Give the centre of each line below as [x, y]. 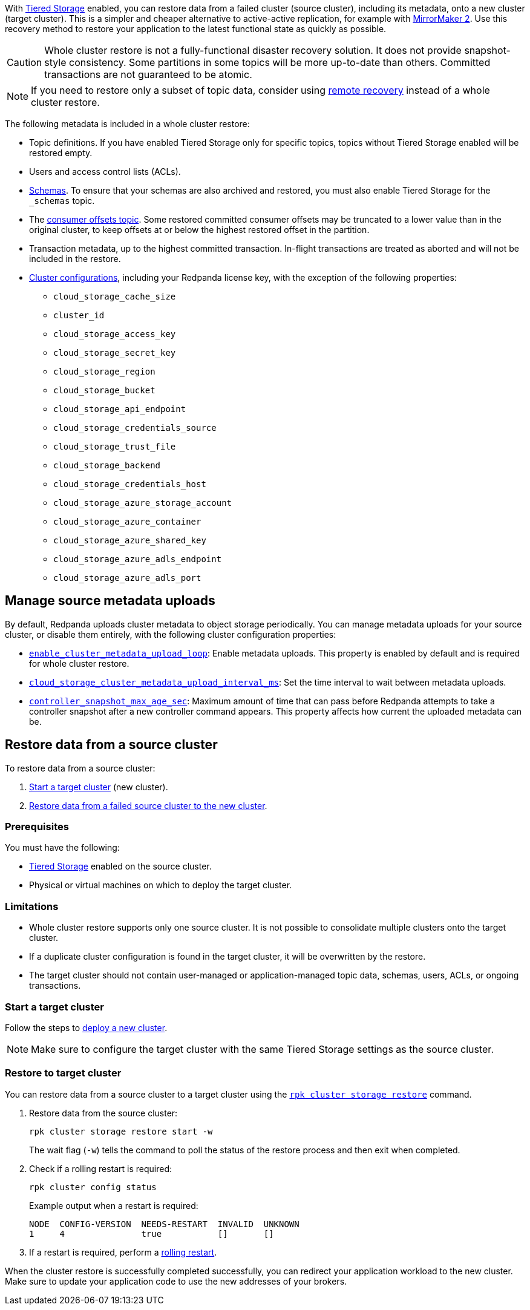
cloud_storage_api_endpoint [120, 409]
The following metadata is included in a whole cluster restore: [127, 124]
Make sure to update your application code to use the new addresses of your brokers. [176, 1281]
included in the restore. [75, 259]
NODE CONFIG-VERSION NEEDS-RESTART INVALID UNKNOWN [164, 1224]
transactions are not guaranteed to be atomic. [148, 74]
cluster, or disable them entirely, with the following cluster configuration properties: [171, 634]
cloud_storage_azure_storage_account [143, 503]
